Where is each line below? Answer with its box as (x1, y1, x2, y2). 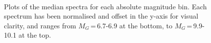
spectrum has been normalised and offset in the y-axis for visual (4, 11, 199, 21)
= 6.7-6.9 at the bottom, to (90, 20, 173, 30)
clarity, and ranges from (4, 20, 76, 30)
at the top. (18, 30, 51, 40)
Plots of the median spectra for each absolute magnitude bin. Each (4, 1, 207, 11)
